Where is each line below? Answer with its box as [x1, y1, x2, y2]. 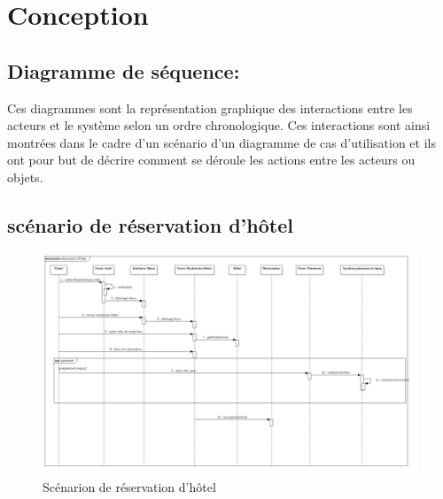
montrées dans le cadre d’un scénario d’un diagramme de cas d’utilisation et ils [7, 133, 436, 151]
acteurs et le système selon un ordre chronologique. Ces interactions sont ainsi [7, 116, 431, 134]
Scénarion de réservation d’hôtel [43, 478, 216, 496]
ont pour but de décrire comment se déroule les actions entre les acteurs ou [7, 150, 416, 169]
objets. [7, 167, 43, 186]
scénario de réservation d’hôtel [7, 211, 293, 238]
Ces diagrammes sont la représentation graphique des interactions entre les [7, 98, 413, 117]
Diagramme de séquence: [7, 57, 240, 84]
